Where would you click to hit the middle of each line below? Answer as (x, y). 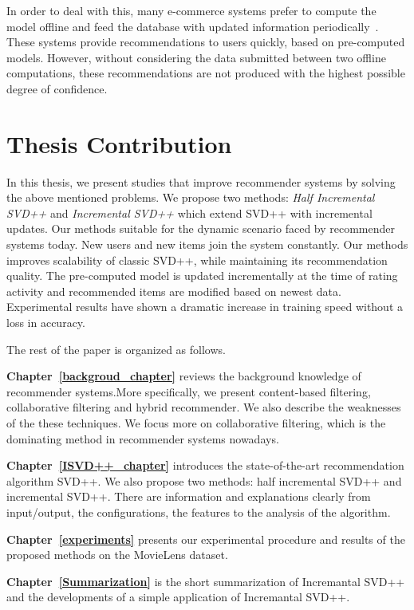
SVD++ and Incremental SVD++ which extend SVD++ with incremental (189, 213)
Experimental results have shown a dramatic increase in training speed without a (205, 307)
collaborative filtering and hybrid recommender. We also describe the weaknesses (204, 407)
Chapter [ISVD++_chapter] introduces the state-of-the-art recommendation (205, 465)
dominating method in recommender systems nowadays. (143, 438)
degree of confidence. (57, 88)
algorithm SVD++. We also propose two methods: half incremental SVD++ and (204, 480)
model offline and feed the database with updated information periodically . (193, 26)
